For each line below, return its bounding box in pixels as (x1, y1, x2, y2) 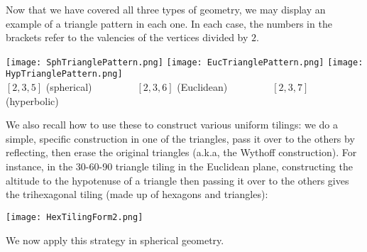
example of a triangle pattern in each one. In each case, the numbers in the (6, 16, 332, 31)
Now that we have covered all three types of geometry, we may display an (6, 2, 326, 16)
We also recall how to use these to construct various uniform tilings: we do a (6, 117, 339, 132)
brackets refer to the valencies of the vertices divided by (6, 30, 248, 45)
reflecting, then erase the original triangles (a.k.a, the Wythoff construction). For (6, 145, 357, 160)
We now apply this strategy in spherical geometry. (6, 232, 224, 247)
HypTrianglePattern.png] (6, 69, 123, 80)
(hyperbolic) (6, 93, 59, 108)
